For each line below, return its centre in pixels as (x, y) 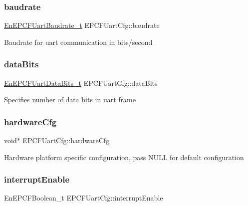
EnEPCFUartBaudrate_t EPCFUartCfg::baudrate (82, 25)
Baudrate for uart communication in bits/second (78, 42)
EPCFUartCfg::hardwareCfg (66, 140)
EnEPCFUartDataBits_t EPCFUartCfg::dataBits (81, 83)
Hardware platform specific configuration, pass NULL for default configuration (124, 157)
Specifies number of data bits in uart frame (70, 100)
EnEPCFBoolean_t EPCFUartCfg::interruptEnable (84, 198)
